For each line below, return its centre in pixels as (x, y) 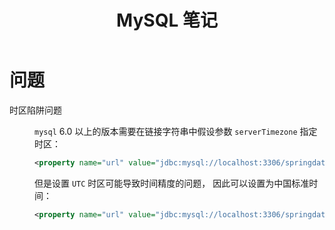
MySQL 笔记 (167, 20)
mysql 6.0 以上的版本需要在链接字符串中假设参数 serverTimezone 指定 (176, 131)
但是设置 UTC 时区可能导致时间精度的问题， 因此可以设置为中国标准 (172, 183)
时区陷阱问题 (35, 110)
